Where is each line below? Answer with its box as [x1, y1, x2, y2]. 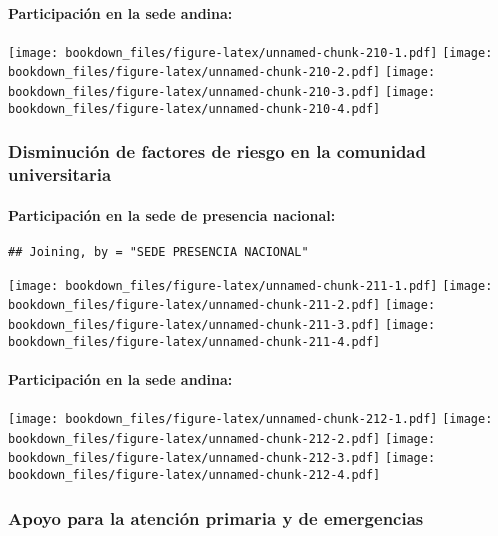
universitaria [8, 162, 112, 187]
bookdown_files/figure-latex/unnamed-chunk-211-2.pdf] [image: [8, 298, 436, 313]
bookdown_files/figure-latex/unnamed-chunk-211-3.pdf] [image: [8, 317, 436, 332]
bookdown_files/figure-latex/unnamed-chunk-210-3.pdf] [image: [8, 85, 436, 100]
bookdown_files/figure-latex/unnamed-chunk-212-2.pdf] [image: [8, 431, 436, 446]
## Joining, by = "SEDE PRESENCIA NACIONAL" [8, 244, 309, 259]
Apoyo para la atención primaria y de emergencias [8, 505, 424, 530]
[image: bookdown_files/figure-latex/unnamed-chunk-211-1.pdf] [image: [8, 278, 493, 293]
